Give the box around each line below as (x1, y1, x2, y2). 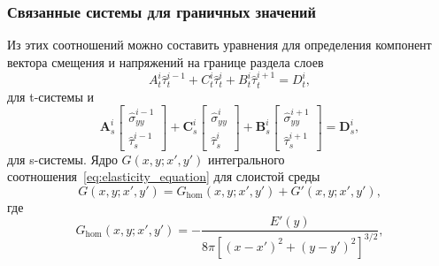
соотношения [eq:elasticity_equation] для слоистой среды (7, 167, 320, 186)
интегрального (207, 149, 285, 168)
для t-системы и (7, 87, 94, 105)
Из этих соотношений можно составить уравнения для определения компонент (7, 35, 432, 54)
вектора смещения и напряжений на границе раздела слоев (7, 52, 324, 71)
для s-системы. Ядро (7, 149, 118, 168)
